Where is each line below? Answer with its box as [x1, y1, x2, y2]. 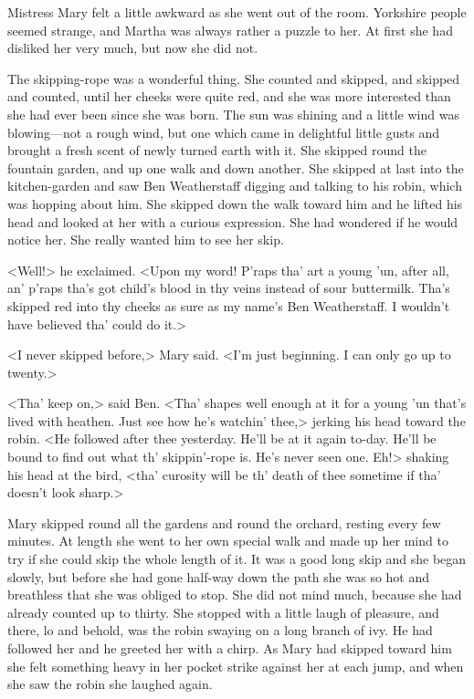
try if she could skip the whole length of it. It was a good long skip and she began [7, 549, 467, 569]
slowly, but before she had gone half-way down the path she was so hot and [7, 567, 430, 586]
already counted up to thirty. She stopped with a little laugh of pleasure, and [7, 602, 439, 621]
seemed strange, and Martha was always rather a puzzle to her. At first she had [7, 20, 453, 39]
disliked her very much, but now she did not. [7, 38, 258, 57]
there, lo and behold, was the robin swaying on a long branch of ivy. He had [7, 621, 433, 640]
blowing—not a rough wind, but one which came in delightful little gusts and [7, 122, 440, 141]
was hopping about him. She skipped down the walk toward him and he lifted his [7, 193, 463, 213]
